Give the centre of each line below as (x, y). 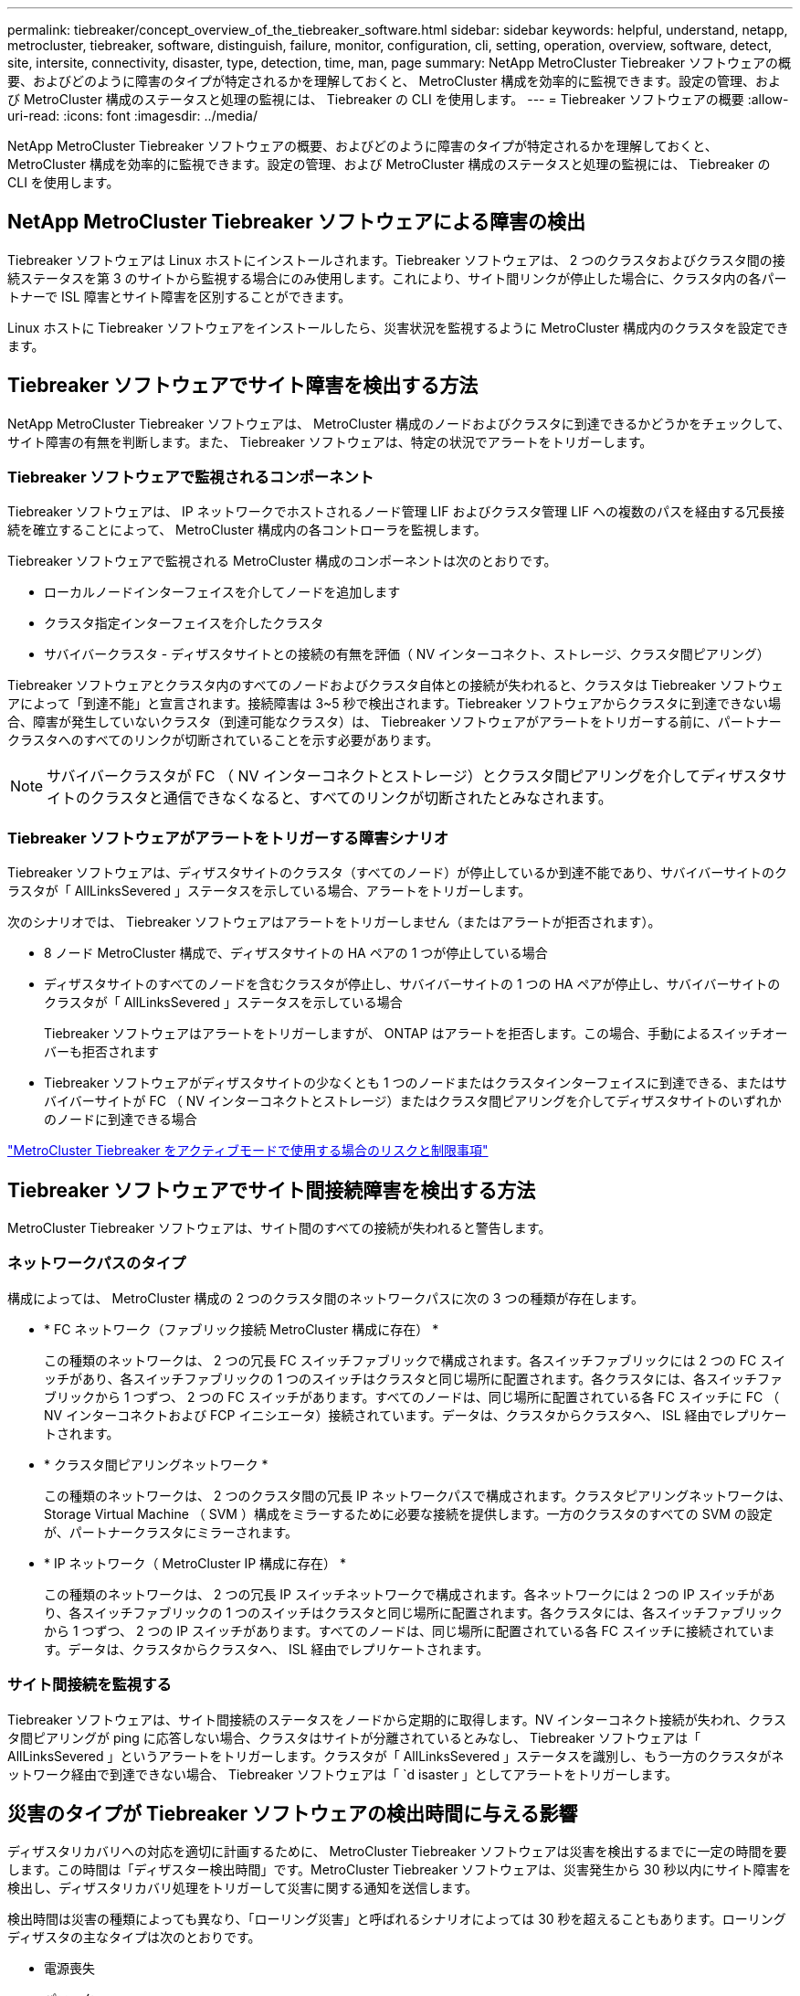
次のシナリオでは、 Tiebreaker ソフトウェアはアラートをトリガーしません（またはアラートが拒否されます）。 (334, 922)
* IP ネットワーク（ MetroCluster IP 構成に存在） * (195, 1563)
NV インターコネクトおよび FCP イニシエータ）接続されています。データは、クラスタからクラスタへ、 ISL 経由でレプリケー (416, 1415)
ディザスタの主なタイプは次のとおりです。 (134, 1938)
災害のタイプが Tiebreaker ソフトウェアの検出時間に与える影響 (293, 1813)
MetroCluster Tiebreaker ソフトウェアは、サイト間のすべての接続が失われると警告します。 (279, 1228)
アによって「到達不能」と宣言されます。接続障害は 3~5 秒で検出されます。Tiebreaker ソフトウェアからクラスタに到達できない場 (394, 704)
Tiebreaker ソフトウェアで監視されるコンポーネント (191, 478)
